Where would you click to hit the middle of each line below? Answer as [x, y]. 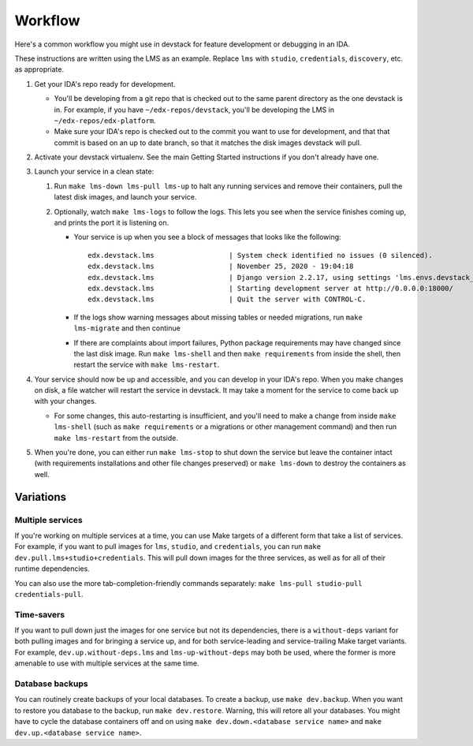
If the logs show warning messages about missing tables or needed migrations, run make [218, 317]
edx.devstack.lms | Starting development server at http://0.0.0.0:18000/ [270, 288]
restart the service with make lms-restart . [147, 365]
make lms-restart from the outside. [116, 438]
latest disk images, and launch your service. [125, 197]
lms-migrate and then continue [127, 328]
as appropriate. [39, 69]
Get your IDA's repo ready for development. [105, 84]
